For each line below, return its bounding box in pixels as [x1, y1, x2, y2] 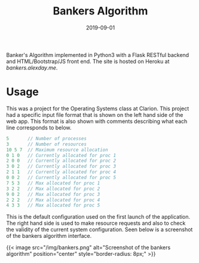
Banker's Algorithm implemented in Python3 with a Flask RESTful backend [6, 51, 189, 58]
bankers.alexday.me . [6, 64, 58, 71]
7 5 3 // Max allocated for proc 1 [6, 180, 100, 186]
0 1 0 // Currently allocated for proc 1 [6, 152, 117, 158]
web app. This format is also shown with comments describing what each [6, 117, 188, 125]
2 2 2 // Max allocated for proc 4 [6, 197, 100, 203]
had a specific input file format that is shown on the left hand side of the [6, 111, 183, 118]
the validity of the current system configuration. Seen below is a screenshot [6, 226, 193, 233]
